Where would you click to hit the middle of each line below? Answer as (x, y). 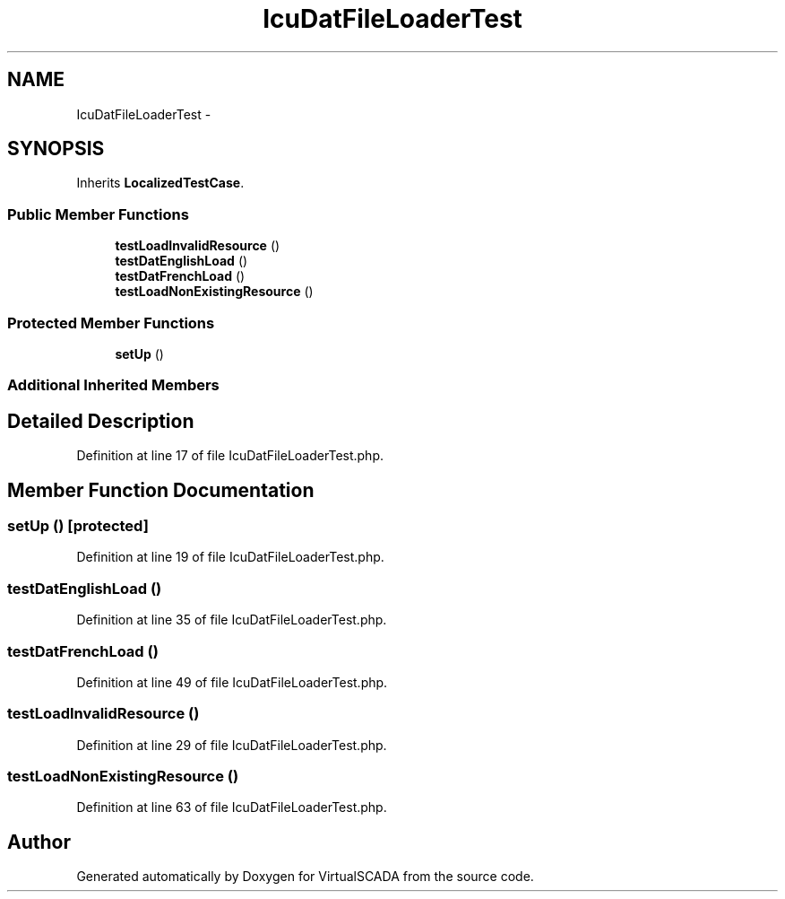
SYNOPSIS (56, 149)
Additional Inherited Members (113, 385)
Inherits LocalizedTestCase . (160, 183)
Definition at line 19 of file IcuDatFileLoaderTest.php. (230, 557)
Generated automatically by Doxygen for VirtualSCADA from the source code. (305, 877)
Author (39, 842)
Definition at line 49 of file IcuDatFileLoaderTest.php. (232, 682)
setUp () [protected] (78, 526)
